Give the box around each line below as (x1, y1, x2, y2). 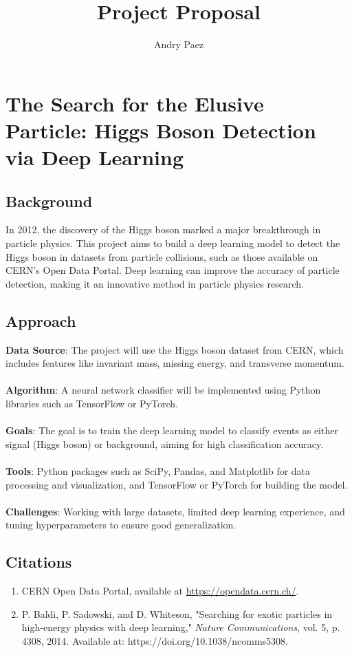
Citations (5, 551, 72, 572)
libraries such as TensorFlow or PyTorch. (5, 396, 178, 411)
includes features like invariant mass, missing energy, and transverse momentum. (5, 356, 344, 370)
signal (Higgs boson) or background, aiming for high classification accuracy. (5, 436, 324, 451)
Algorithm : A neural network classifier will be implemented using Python (5, 383, 321, 397)
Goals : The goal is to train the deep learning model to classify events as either (5, 423, 338, 438)
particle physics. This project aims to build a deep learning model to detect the (5, 236, 340, 250)
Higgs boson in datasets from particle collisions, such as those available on (5, 249, 318, 264)
